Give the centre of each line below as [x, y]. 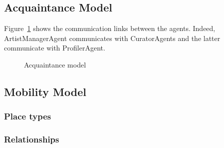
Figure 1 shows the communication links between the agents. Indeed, [110, 28]
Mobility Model [45, 91]
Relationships [32, 139]
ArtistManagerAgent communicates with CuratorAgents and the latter [112, 38]
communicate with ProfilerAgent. [55, 48]
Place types [28, 116]
